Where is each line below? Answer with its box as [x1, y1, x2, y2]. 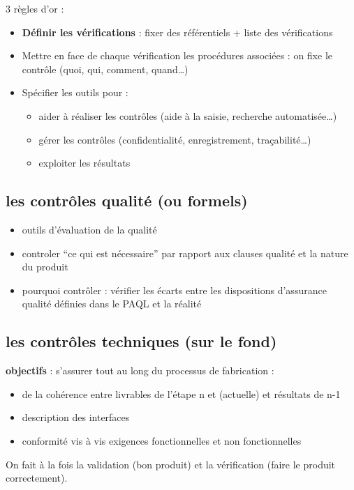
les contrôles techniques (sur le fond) [6, 330, 277, 352]
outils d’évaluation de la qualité [22, 222, 157, 236]
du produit [22, 259, 68, 274]
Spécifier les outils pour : [22, 85, 128, 100]
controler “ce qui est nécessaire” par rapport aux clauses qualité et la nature [22, 245, 348, 260]
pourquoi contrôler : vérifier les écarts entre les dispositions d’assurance [22, 282, 327, 297]
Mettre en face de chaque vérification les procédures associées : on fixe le [22, 48, 332, 63]
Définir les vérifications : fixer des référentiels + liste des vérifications [22, 24, 333, 39]
